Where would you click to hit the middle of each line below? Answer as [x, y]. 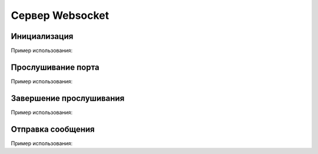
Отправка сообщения [53, 129]
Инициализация [42, 36]
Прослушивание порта [55, 67]
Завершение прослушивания [68, 98]
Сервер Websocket [60, 15]
